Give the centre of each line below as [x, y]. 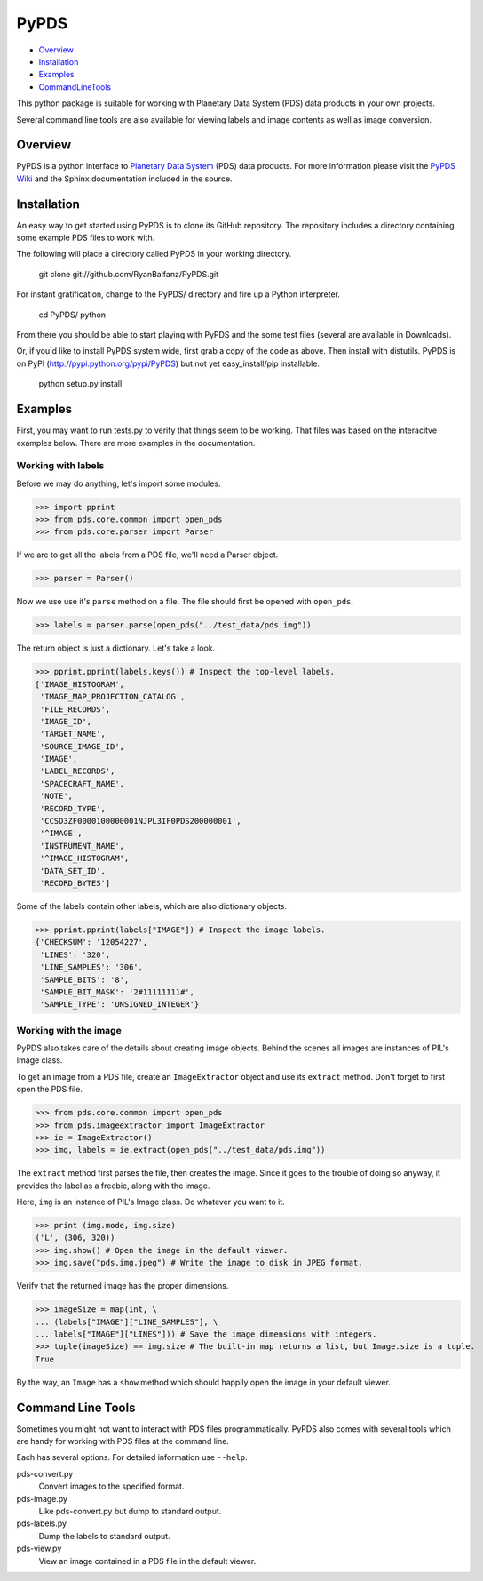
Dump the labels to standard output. [104, 1536]
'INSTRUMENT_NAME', [82, 846]
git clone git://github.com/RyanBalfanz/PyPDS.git [129, 274]
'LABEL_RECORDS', [78, 771]
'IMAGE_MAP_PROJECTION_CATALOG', [113, 697]
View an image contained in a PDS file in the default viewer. [147, 1561]
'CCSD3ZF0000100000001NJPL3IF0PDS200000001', [141, 821]
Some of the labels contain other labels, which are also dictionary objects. [152, 906]
